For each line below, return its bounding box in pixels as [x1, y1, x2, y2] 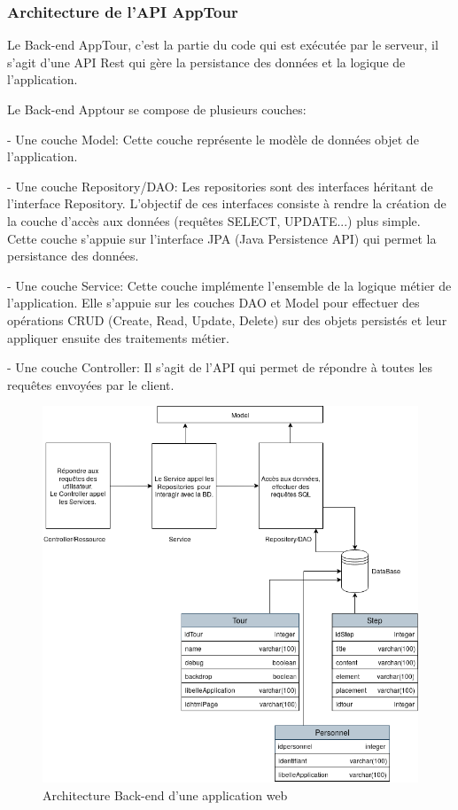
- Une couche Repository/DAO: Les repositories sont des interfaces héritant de [7, 176, 433, 195]
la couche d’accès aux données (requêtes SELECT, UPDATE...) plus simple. [7, 211, 421, 230]
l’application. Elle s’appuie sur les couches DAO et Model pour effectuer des [7, 293, 420, 312]
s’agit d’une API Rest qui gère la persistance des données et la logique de [7, 52, 406, 71]
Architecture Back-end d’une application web [43, 785, 288, 804]
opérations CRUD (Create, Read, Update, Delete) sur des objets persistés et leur [7, 310, 447, 329]
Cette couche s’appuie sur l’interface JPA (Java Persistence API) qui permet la [7, 229, 437, 247]
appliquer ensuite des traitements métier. [7, 328, 229, 347]
